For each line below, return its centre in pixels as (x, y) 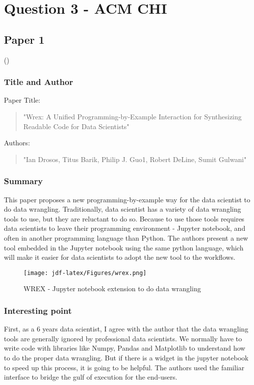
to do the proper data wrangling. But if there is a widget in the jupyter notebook (126, 357)
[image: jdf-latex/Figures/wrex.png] (85, 273)
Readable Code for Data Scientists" (76, 126)
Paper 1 (24, 39)
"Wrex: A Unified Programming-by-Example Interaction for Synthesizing (132, 116)
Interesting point (38, 310)
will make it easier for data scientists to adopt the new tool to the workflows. (120, 257)
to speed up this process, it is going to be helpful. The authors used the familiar (124, 367)
